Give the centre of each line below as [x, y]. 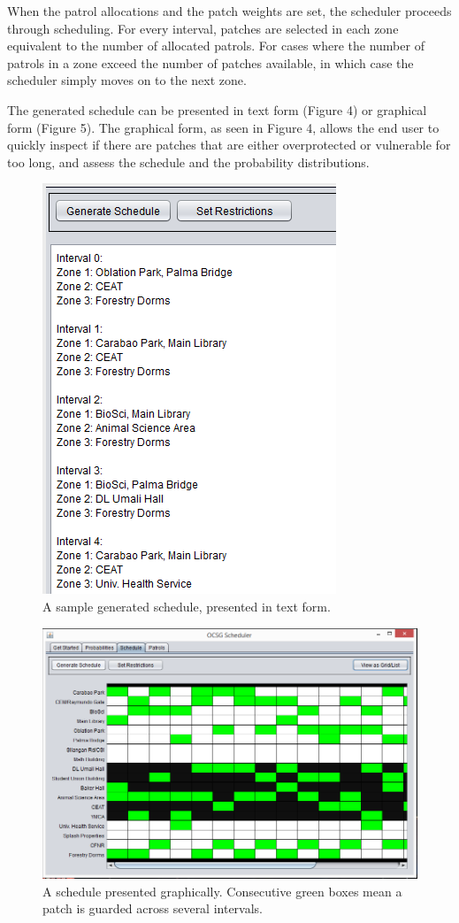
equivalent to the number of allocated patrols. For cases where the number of [216, 46]
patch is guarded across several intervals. [153, 908]
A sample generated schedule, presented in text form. [187, 606]
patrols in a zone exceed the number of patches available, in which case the [210, 62]
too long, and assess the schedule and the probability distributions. [188, 162]
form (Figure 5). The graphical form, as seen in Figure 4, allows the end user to [223, 127]
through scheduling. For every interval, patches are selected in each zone [203, 28]
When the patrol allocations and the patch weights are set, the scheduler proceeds [229, 11]
